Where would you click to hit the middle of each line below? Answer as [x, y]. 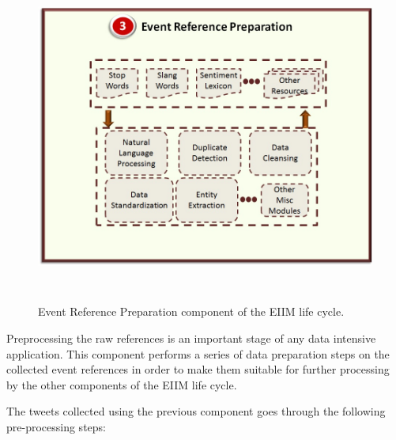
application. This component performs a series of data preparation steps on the [198, 353]
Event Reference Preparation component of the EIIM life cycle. [191, 311]
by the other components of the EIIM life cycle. [122, 384]
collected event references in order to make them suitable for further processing [198, 369]
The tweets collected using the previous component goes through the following [196, 411]
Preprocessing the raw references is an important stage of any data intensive [191, 338]
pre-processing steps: [56, 426]
